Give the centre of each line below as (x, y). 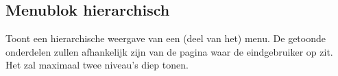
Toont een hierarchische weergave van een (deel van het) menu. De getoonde (166, 38)
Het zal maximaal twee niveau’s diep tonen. (97, 65)
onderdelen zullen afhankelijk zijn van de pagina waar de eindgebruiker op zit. (169, 51)
